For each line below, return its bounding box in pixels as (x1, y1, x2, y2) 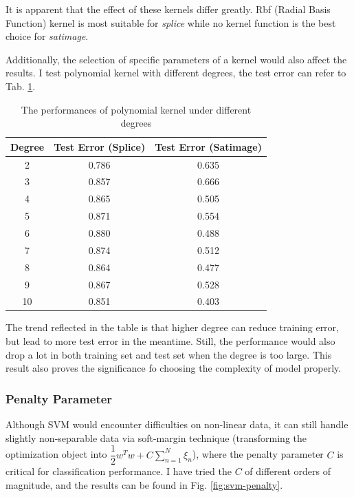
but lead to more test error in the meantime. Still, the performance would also (5, 334, 335, 348)
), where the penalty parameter (192, 447, 324, 461)
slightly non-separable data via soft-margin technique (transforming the (5, 430, 307, 445)
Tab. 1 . (5, 78, 36, 93)
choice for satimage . (5, 29, 89, 43)
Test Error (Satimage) (155, 139, 262, 154)
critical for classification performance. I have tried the (5, 464, 232, 478)
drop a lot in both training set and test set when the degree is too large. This (5, 347, 332, 361)
